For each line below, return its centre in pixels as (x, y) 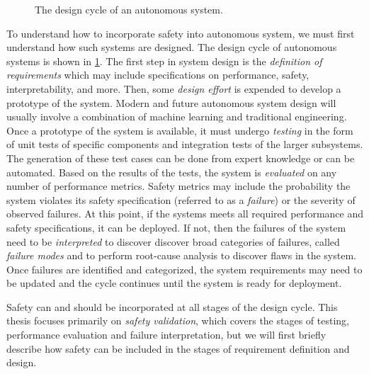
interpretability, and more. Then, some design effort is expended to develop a (174, 88)
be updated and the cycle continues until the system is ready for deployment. (174, 283)
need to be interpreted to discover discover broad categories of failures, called (173, 241)
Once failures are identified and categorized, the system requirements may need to (184, 269)
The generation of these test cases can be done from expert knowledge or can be (181, 158)
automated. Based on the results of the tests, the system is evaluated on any (172, 172)
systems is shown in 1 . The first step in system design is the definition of (164, 61)
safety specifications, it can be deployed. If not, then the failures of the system (176, 227)
